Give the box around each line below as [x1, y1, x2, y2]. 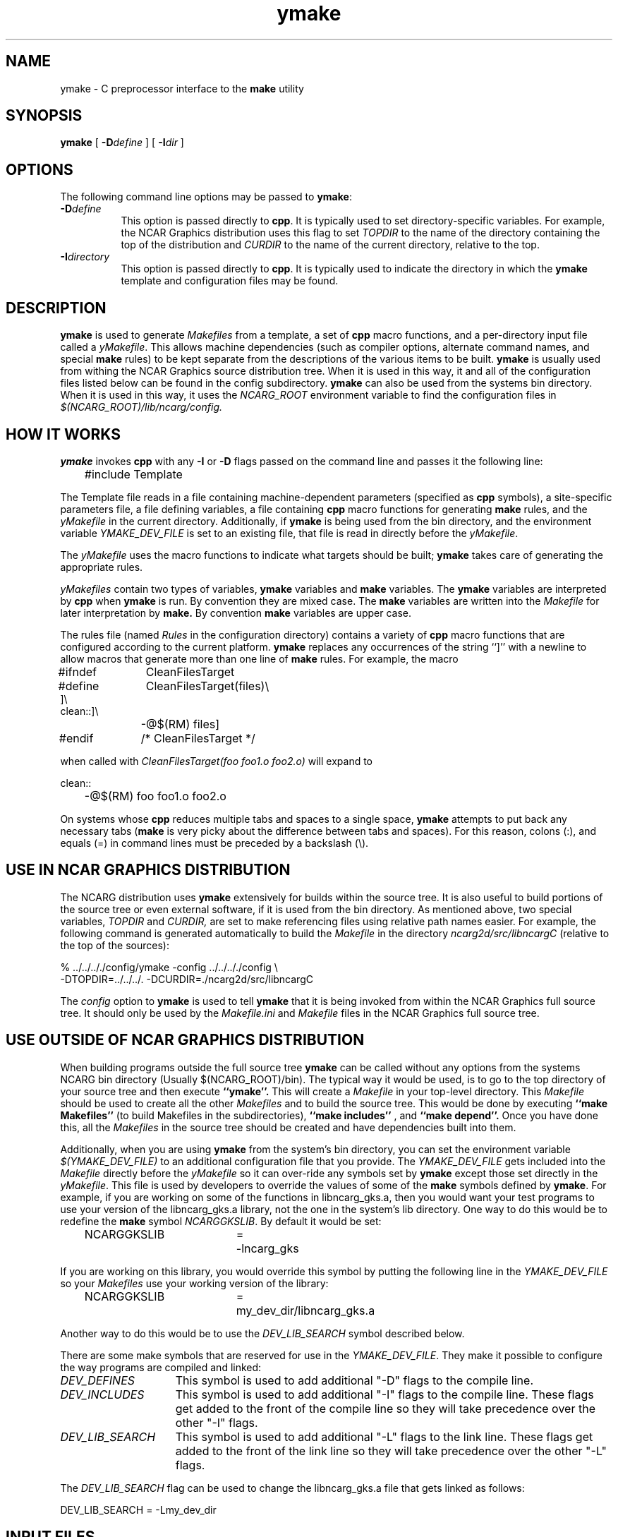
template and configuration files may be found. [121, 275, 339, 287]
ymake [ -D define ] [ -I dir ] [60, 136, 184, 149]
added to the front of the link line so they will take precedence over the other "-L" [175, 1443, 607, 1458]
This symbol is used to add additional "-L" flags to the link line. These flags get [175, 1429, 593, 1444]
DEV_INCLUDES [60, 1387, 145, 1402]
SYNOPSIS [6, 107, 83, 125]
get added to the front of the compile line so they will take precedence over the [175, 1401, 595, 1416]
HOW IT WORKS [6, 425, 121, 443]
